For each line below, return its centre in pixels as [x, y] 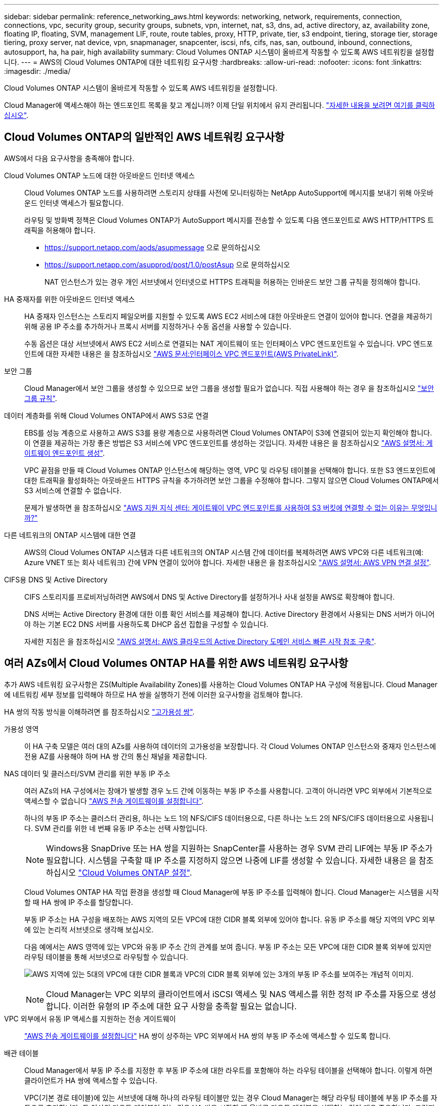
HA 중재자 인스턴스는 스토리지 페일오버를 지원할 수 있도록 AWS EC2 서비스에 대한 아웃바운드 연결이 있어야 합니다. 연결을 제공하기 [228, 316]
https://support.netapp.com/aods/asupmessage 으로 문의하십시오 [152, 247]
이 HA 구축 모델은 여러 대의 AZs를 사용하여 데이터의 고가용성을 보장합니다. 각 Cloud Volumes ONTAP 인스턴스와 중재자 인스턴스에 [230, 746]
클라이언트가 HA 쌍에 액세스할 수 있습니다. [91, 1080]
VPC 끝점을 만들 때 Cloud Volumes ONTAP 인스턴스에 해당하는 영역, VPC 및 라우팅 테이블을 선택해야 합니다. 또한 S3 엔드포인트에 [230, 470]
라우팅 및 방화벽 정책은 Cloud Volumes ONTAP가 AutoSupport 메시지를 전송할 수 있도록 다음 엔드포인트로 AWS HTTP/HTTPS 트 [229, 220]
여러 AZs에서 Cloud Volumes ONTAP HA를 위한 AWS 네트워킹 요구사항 [176, 663]
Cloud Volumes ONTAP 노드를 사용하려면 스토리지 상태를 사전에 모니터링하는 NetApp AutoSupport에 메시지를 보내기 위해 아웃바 [229, 192]
